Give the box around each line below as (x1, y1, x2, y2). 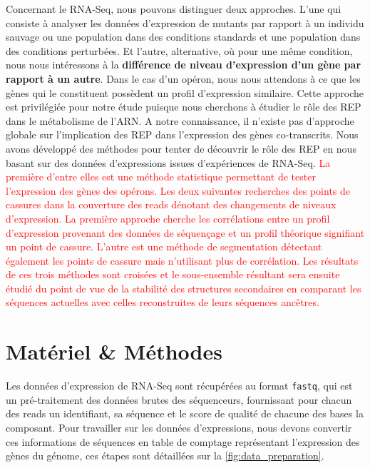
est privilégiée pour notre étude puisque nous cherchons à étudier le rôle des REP (6, 99, 361, 114)
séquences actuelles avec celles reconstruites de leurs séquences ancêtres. (6, 295, 319, 310)
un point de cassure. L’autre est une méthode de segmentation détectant (6, 239, 322, 254)
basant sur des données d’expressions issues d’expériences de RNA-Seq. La (6, 155, 331, 170)
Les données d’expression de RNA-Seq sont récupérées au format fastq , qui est (6, 378, 353, 393)
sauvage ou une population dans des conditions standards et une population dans (6, 29, 361, 44)
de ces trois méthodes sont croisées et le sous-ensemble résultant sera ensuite (6, 267, 340, 282)
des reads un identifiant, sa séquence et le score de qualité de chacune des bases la (6, 406, 364, 421)
